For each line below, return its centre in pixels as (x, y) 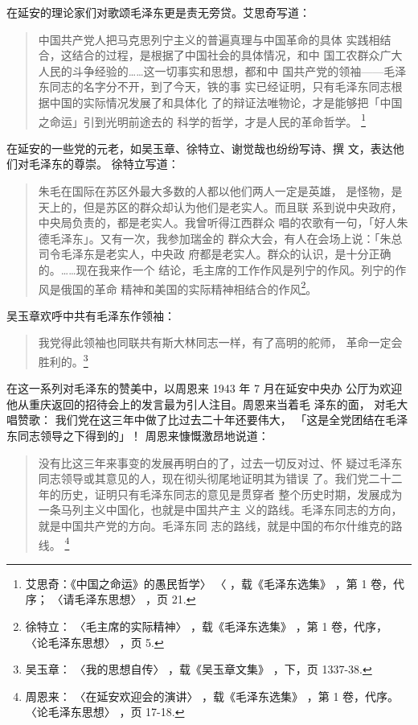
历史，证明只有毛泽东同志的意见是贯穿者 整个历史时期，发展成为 (232, 494)
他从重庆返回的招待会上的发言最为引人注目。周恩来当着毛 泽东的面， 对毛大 (207, 404)
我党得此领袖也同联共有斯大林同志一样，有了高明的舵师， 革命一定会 (220, 342)
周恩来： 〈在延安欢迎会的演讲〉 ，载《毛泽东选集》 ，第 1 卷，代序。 (212, 696)
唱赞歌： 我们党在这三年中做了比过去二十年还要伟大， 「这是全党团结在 (196, 420)
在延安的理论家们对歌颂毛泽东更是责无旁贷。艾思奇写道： (158, 12)
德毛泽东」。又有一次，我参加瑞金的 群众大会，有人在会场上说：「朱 (215, 238)
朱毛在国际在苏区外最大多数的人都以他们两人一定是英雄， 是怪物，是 (220, 191)
